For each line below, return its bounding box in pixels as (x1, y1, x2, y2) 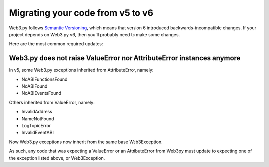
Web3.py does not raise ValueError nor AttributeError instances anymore (9, 54, 241, 62)
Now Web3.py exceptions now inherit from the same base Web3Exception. (9, 139, 163, 145)
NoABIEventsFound (21, 90, 62, 96)
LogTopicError (21, 122, 51, 128)
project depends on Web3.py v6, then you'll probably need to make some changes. (9, 31, 180, 37)
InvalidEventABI (21, 130, 54, 136)
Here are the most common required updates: (9, 41, 103, 47)
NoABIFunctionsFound (21, 76, 68, 82)
